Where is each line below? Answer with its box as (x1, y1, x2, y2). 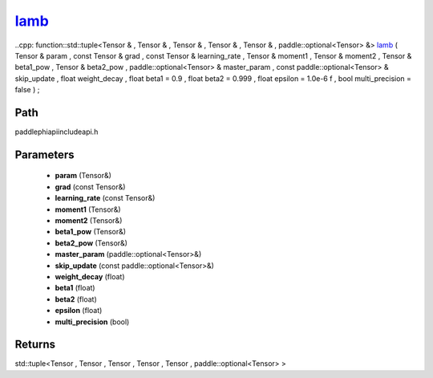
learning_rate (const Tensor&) (55, 193, 156, 203)
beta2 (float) (55, 294, 98, 304)
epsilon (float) (55, 306, 103, 315)
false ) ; (14, 85, 40, 95)
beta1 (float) (55, 283, 95, 293)
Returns (14, 338, 56, 352)
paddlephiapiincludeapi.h (14, 127, 99, 136)
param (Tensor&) (55, 171, 112, 181)
